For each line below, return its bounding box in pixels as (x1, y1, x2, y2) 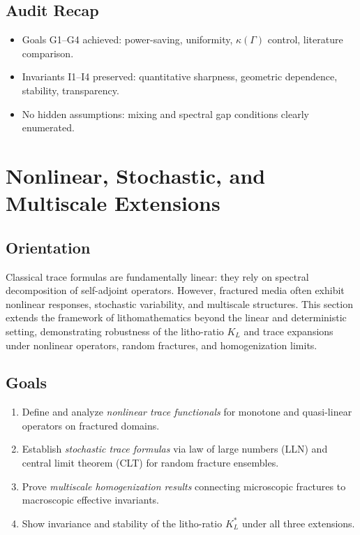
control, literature (267, 32, 343, 47)
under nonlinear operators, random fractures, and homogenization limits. (6, 337, 317, 352)
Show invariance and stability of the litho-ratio (22, 515, 223, 530)
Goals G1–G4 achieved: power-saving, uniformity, (22, 32, 233, 47)
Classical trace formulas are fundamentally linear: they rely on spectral (6, 269, 309, 284)
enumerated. (22, 120, 75, 135)
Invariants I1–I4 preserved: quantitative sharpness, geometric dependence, (22, 69, 338, 84)
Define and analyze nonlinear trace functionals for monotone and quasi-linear (22, 404, 352, 419)
